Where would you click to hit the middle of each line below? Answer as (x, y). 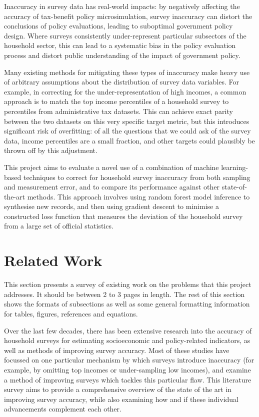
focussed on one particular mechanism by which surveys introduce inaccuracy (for (129, 360)
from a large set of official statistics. (59, 226)
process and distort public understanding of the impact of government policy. (122, 55)
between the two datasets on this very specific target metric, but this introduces (127, 121)
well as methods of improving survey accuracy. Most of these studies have (117, 350)
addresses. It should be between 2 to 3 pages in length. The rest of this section (124, 294)
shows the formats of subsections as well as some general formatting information (127, 304)
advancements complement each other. (63, 409)
